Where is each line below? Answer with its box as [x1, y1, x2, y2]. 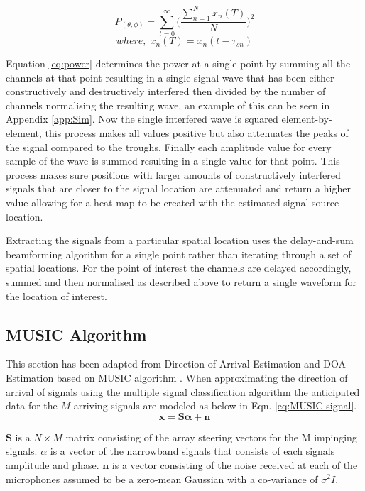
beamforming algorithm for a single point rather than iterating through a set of [6, 246, 352, 261]
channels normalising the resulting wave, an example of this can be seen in [6, 97, 330, 112]
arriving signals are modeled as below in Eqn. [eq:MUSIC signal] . [73, 398, 357, 413]
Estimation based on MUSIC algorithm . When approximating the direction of [6, 370, 348, 385]
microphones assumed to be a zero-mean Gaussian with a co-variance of [6, 471, 318, 486]
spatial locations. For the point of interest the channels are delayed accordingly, [6, 260, 352, 275]
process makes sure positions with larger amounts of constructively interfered [6, 167, 341, 182]
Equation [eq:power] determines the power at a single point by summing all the [6, 56, 351, 71]
